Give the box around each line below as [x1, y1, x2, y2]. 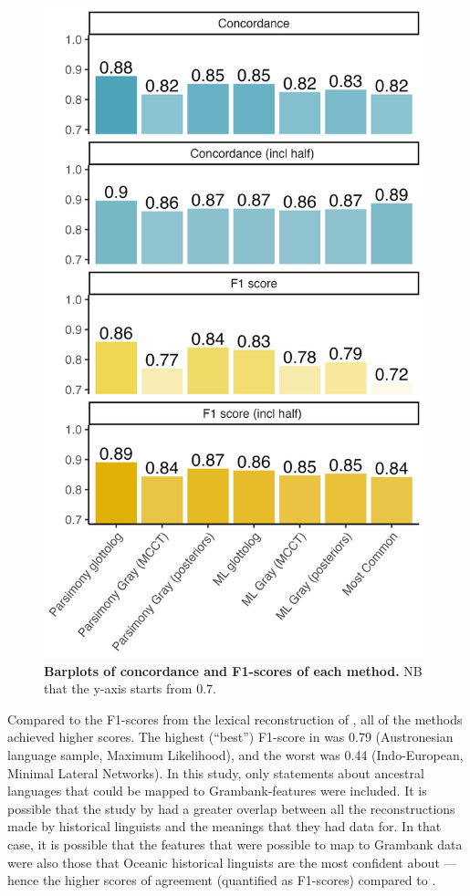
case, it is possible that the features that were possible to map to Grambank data [7, 835, 463, 854]
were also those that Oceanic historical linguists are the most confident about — [7, 852, 457, 871]
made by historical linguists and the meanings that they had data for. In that [7, 817, 442, 836]
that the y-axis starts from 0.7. [44, 679, 216, 698]
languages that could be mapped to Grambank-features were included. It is [7, 781, 427, 800]
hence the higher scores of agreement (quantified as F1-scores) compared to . [7, 870, 436, 890]
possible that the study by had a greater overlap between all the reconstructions [7, 798, 455, 818]
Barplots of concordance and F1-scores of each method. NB [44, 661, 423, 680]
